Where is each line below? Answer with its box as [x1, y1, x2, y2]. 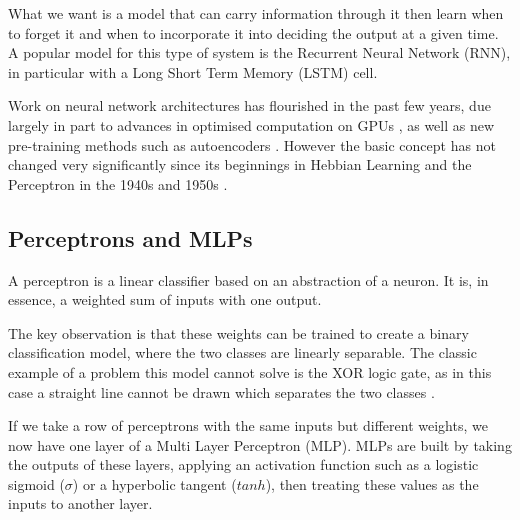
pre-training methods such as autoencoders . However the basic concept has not [8, 134, 496, 155]
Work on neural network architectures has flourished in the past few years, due [8, 95, 491, 116]
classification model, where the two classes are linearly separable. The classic [8, 342, 477, 363]
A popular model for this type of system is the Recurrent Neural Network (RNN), [8, 42, 511, 63]
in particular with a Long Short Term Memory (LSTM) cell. [8, 61, 378, 82]
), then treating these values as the [265, 473, 479, 494]
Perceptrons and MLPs [8, 222, 253, 253]
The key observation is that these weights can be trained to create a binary [8, 322, 469, 343]
